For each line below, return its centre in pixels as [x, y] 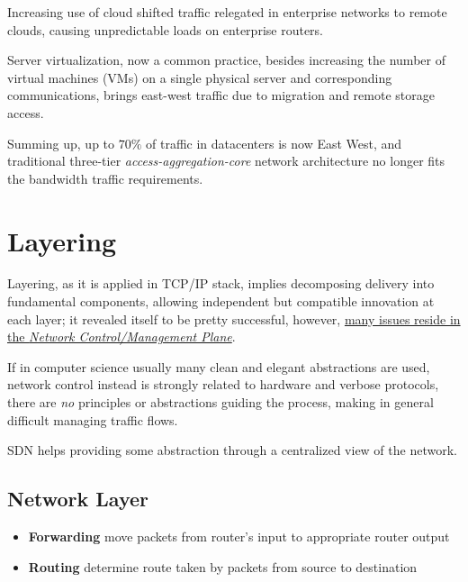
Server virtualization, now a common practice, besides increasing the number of [226, 60]
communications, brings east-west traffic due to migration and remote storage [221, 95]
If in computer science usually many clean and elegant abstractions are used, [219, 366]
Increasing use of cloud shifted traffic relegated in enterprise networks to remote [227, 12]
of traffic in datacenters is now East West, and [274, 143]
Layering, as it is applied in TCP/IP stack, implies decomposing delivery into [221, 283]
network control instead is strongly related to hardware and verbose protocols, [223, 384]
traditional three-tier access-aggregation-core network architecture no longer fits [226, 161]
